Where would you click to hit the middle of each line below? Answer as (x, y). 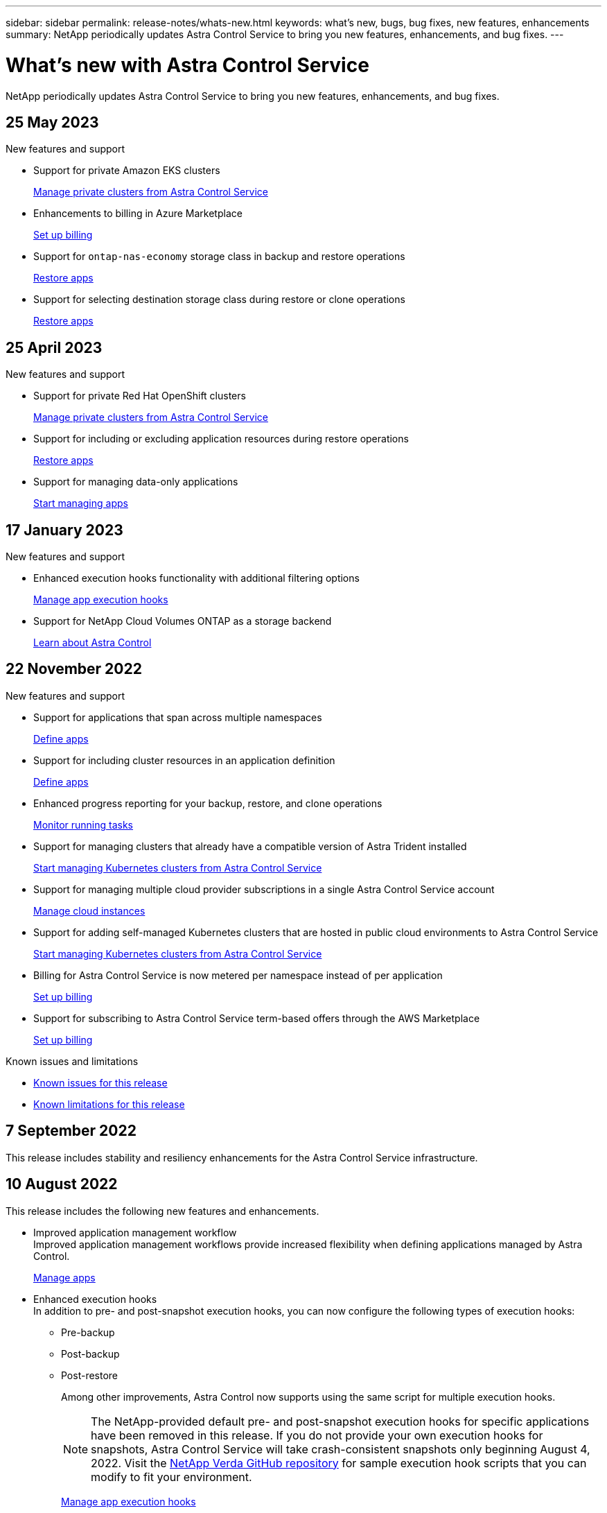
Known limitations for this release (109, 1104)
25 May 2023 (52, 122)
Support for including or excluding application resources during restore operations (221, 439)
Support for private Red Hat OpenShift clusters (140, 396)
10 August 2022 (62, 1184)
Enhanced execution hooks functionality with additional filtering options (196, 578)
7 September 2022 (71, 1131)
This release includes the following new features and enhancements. (162, 1211)
